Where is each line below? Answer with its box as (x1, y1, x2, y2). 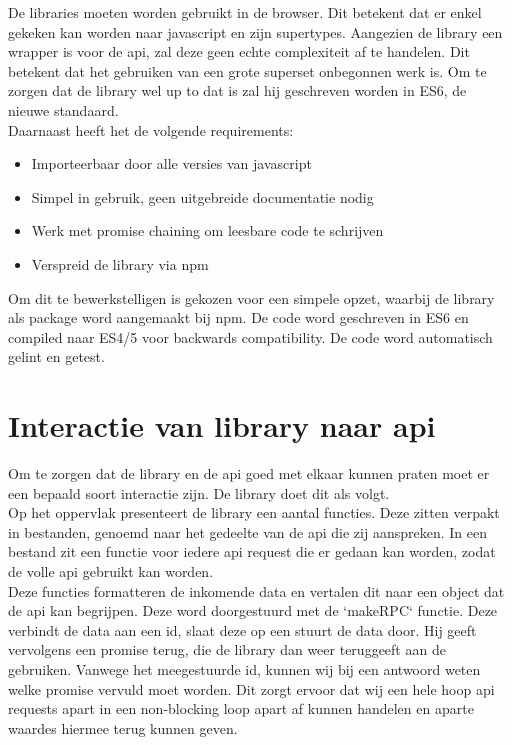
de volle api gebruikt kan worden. (8, 561, 214, 581)
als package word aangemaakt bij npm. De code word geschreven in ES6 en (8, 307, 469, 328)
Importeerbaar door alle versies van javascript (31, 153, 312, 174)
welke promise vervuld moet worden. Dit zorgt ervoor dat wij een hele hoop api (8, 678, 495, 699)
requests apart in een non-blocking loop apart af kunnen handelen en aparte (8, 698, 474, 719)
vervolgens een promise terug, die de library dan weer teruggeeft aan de (8, 639, 446, 660)
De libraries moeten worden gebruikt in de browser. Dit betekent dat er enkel (8, 2, 482, 22)
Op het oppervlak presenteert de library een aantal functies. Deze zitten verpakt (8, 502, 500, 523)
